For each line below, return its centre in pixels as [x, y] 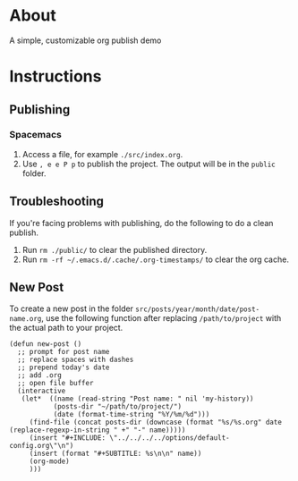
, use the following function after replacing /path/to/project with [162, 318]
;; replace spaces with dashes [76, 360]
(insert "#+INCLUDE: [67, 438]
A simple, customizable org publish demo [85, 40]
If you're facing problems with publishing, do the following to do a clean [141, 223]
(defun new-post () [46, 344]
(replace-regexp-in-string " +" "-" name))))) [98, 430]
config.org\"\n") [42, 446]
